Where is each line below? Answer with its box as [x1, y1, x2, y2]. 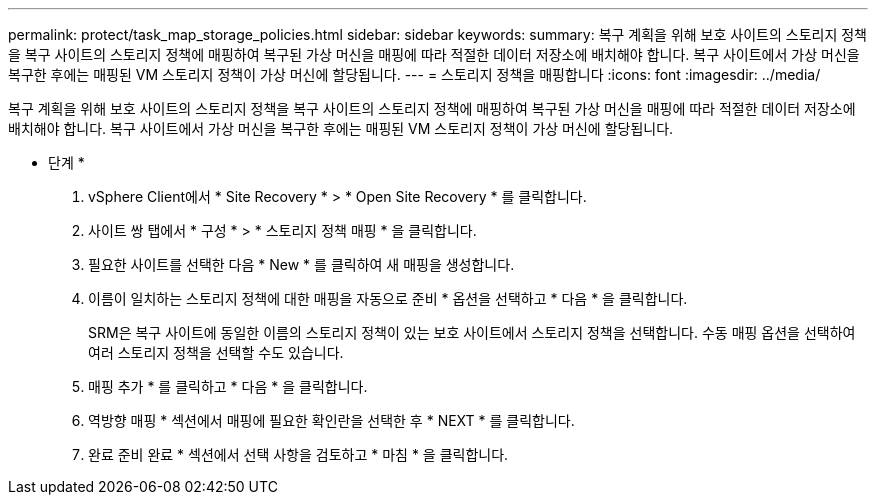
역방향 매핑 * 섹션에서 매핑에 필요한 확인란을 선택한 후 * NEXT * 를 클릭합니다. [88, 412, 575, 429]
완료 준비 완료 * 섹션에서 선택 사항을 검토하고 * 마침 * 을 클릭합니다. [88, 446, 509, 463]
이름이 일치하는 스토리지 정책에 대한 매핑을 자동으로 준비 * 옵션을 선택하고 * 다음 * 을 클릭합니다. [88, 290, 688, 307]
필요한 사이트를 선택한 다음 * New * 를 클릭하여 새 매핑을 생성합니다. [88, 256, 515, 273]
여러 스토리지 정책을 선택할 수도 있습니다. [88, 344, 344, 361]
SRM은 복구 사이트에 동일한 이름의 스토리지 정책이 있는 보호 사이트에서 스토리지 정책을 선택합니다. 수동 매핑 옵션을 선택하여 [88, 324, 856, 341]
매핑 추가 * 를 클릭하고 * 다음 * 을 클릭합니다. [88, 378, 368, 395]
